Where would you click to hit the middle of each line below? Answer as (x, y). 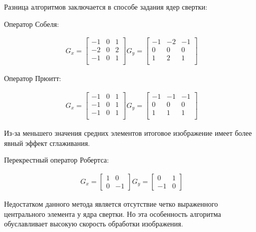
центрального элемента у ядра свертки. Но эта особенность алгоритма (113, 214)
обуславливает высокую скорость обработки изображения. (94, 224)
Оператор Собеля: (32, 24)
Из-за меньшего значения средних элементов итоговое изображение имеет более (128, 133)
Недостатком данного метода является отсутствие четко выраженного (111, 203)
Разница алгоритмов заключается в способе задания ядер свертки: (106, 7)
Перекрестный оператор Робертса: (57, 160)
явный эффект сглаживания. (47, 143)
